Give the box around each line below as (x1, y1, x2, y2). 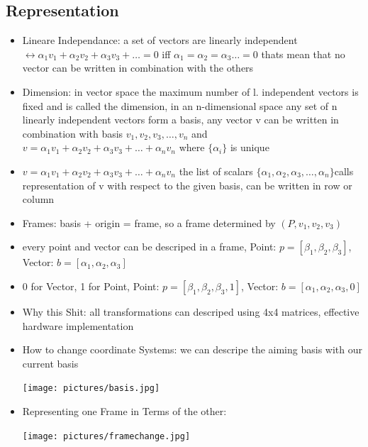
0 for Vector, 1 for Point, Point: (22, 278, 160, 293)
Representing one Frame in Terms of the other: (22, 403, 227, 418)
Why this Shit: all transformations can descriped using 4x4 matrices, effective (22, 304, 359, 319)
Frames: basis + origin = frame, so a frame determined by (22, 215, 276, 230)
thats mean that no (261, 46, 345, 61)
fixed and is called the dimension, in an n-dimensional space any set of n (22, 98, 338, 113)
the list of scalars (179, 163, 253, 178)
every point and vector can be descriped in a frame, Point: (22, 239, 277, 254)
